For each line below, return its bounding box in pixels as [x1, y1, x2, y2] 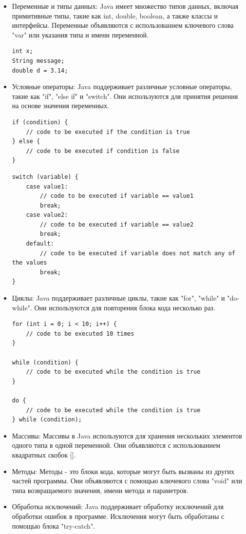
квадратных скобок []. [12, 449, 76, 459]
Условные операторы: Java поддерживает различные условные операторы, [12, 81, 232, 92]
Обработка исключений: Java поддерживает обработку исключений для [12, 501, 224, 512]
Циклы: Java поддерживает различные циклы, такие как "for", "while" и [12, 293, 225, 303]
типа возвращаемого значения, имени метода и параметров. [12, 485, 189, 495]
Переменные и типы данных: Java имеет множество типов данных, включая [12, 1, 239, 11]
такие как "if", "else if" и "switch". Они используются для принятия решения [12, 91, 238, 101]
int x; [12, 48, 33, 55]
